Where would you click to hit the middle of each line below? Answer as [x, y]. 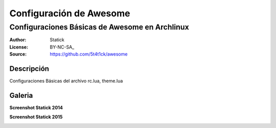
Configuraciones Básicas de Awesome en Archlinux [99, 27]
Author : [18, 40]
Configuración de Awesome [70, 13]
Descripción [29, 69]
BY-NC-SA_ [62, 47]
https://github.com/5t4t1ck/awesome [89, 54]
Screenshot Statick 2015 [36, 117]
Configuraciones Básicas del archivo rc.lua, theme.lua [66, 81]
